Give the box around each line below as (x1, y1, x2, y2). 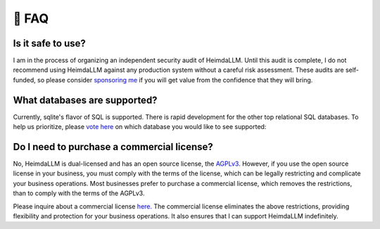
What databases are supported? (13, 94, 158, 106)
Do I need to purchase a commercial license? (13, 141, 214, 153)
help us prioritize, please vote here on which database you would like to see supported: (13, 123, 267, 131)
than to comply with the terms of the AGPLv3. (13, 189, 145, 197)
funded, (13, 75, 37, 84)
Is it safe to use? (13, 37, 86, 49)
